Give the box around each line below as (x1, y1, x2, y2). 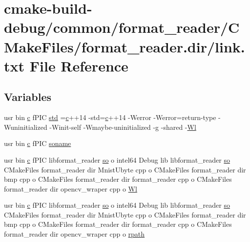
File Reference (29, 55, 128, 75)
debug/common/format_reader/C (4, 17, 240, 37)
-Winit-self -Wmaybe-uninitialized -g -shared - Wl (49, 121, 196, 132)
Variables (4, 89, 52, 104)
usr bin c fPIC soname (4, 138, 71, 148)
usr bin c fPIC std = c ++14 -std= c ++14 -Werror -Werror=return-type (4, 112, 216, 122)
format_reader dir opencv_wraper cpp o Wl (4, 183, 137, 194)
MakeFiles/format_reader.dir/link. (4, 36, 245, 56)
